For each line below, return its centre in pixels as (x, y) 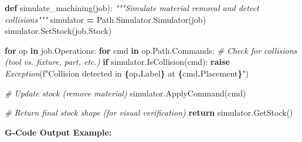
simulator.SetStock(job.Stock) (58, 31)
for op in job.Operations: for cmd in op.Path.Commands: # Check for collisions (151, 50)
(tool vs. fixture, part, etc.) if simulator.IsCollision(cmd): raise (117, 62)
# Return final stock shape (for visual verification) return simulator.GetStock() (149, 112)
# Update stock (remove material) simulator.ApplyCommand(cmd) (125, 93)
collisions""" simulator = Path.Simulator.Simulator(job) (106, 19)
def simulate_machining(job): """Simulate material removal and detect (132, 8)
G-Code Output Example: (58, 132)
